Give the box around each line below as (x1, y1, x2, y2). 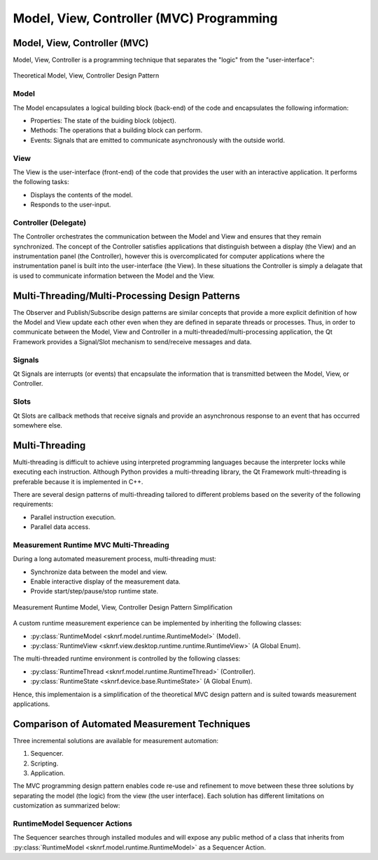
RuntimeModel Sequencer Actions (13, 819, 132, 829)
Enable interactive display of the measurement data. (30, 577, 181, 586)
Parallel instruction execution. (30, 513, 116, 521)
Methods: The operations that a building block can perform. (30, 126, 203, 134)
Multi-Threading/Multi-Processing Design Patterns (13, 290, 241, 302)
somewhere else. (13, 421, 63, 430)
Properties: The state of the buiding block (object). (30, 116, 176, 125)
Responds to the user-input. (30, 200, 111, 209)
